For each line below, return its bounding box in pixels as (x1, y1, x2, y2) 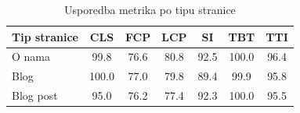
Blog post (12, 87, 58, 104)
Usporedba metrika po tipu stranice (63, 2, 236, 17)
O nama (12, 48, 50, 65)
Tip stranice (12, 28, 78, 44)
